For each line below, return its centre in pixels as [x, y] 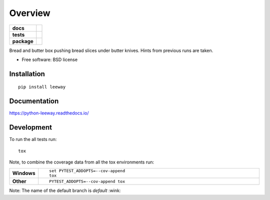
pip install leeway [42, 87]
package [23, 41]
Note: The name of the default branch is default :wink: [65, 190]
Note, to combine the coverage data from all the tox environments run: [82, 162]
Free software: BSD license [49, 59]
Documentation [34, 101]
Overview [30, 13]
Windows [24, 173]
